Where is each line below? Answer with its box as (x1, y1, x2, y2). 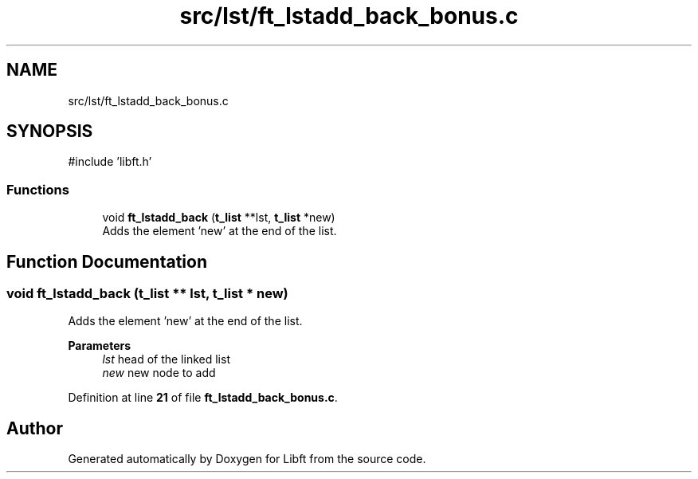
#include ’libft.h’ (68, 155, 152, 169)
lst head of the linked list (102, 352, 230, 367)
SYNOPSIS (6, 121, 93, 142)
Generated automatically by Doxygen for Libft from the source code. (68, 452, 426, 466)
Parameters (68, 339, 131, 353)
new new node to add (102, 366, 216, 380)
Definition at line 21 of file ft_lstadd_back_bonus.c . (68, 391, 338, 405)
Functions (6, 181, 69, 198)
